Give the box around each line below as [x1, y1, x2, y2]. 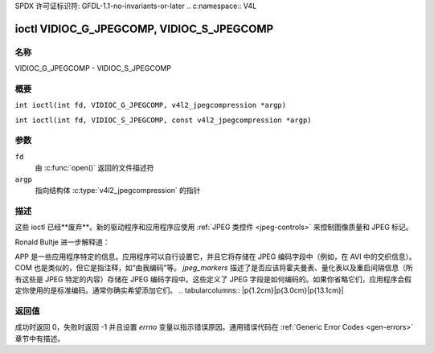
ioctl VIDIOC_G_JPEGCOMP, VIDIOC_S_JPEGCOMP [14, 22, 274, 35]
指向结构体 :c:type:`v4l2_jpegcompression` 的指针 [35, 186, 201, 195]
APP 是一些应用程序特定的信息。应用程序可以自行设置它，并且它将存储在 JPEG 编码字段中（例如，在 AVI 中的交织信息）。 [14, 252, 417, 261]
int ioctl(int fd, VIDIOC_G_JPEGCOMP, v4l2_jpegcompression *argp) [14, 101, 287, 110]
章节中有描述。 [14, 334, 64, 343]
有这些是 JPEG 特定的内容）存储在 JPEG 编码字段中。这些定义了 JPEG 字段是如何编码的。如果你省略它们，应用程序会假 [14, 274, 412, 284]
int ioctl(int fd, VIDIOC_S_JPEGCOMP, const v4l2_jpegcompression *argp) [14, 115, 313, 125]
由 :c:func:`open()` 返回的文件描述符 [35, 163, 154, 173]
